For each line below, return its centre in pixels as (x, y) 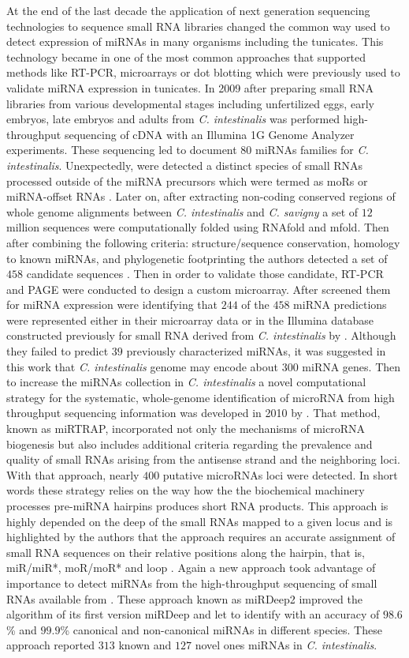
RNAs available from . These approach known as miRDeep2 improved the (185, 598)
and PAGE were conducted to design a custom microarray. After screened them (199, 289)
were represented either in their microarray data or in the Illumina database (190, 320)
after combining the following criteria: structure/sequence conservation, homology (203, 242)
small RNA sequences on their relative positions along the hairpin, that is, (186, 552)
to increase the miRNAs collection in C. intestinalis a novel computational (186, 382)
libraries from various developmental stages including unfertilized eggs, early (190, 103)
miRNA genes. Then (351, 366)
